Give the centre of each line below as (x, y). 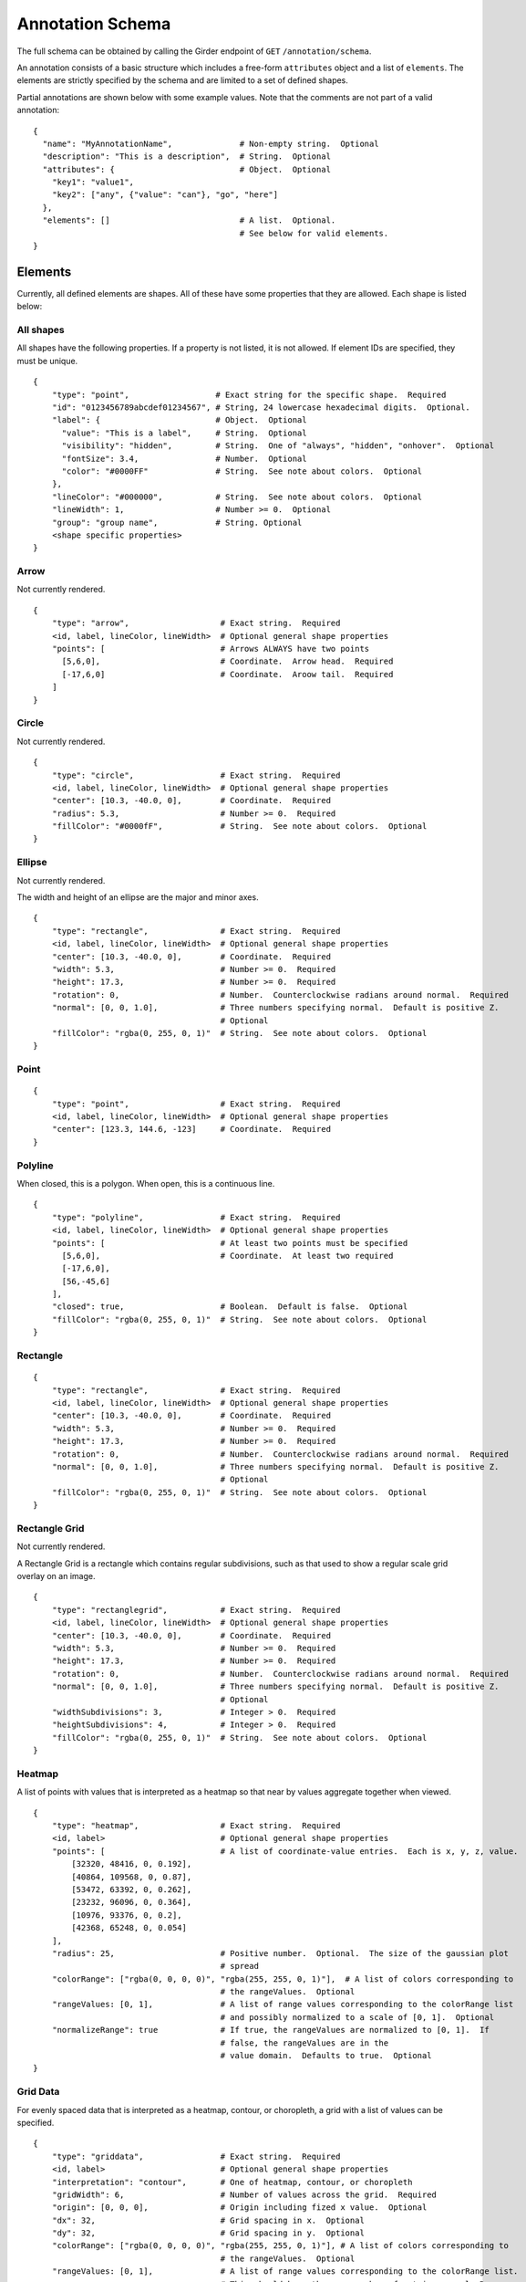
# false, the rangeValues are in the (304, 2043)
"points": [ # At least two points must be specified (230, 1243)
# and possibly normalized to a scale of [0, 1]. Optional (357, 2017)
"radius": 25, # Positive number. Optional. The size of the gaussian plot (280, 1953)
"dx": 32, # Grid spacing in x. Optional (208, 2220)
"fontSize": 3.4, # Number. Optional (184, 458)
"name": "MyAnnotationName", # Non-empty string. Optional (211, 143)
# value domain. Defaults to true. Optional (326, 2056)
